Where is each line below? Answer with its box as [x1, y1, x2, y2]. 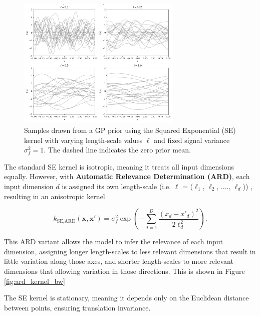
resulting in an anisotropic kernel [4, 191, 105, 201]
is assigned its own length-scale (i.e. [62, 181, 171, 191]
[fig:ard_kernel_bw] [4, 275, 65, 286]
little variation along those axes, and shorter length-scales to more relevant [4, 256, 233, 266]
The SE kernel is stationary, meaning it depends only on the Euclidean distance [4, 292, 249, 303]
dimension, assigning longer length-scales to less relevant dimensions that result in [4, 246, 256, 256]
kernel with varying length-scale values [24, 134, 143, 145]
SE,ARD [57, 218, 76, 224]
